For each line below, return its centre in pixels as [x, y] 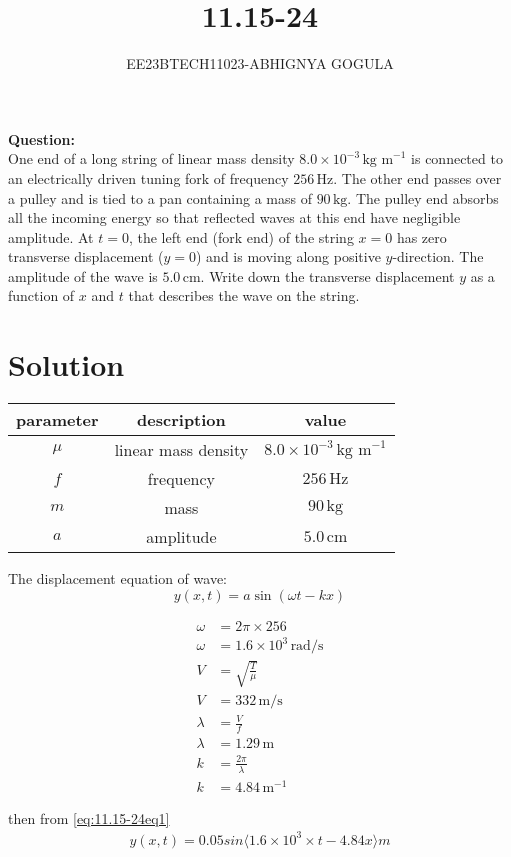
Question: [41, 138]
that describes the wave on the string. [244, 295]
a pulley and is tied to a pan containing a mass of [160, 197]
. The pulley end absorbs [423, 197]
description [181, 420]
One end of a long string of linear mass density [151, 158]
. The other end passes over [417, 177]
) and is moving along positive [288, 256]
